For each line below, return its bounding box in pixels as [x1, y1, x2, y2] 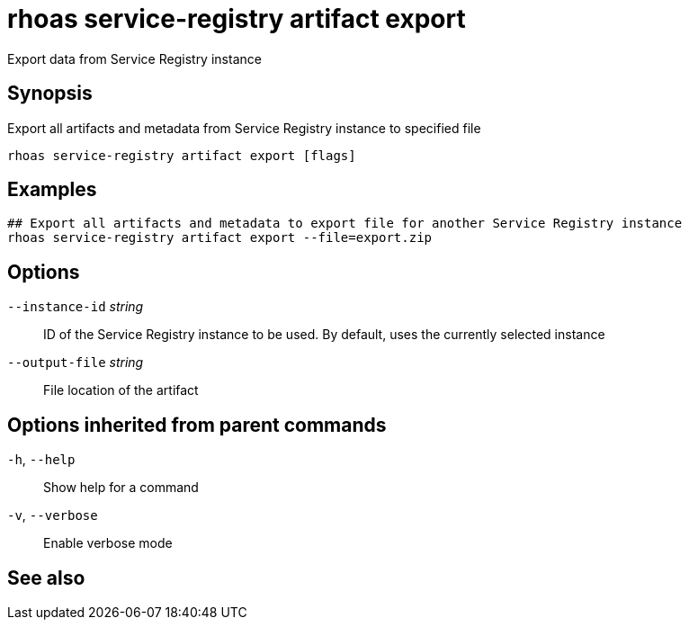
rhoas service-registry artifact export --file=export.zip [7, 230, 433, 246]
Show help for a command [43, 479, 199, 496]
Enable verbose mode [43, 535, 173, 551]
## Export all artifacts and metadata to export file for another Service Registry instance [7, 216, 683, 231]
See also [7, 566, 85, 589]
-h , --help [7, 452, 76, 468]
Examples [7, 178, 97, 202]
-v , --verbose [7, 507, 98, 524]
